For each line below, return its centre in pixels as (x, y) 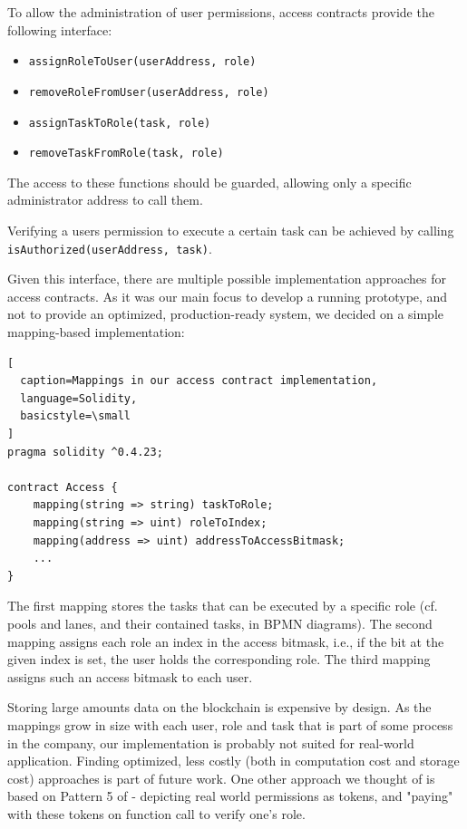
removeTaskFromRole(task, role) (126, 154)
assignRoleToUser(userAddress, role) (142, 62)
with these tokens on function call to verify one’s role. (156, 813)
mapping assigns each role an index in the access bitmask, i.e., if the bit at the (226, 641)
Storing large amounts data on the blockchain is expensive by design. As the (219, 707)
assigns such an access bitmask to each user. (130, 676)
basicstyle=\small (76, 416)
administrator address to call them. (105, 200)
